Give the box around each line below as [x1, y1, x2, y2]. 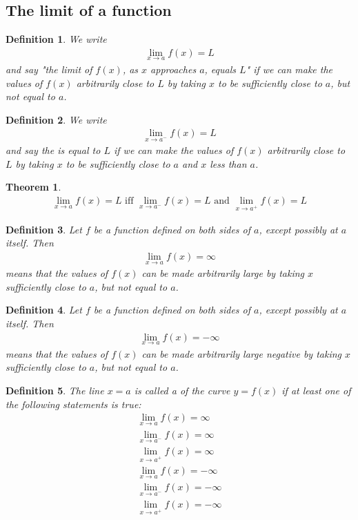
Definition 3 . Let [6, 222, 82, 236]
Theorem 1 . [6, 180, 61, 194]
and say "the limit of [6, 62, 92, 77]
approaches [150, 62, 197, 77]
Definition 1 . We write [6, 32, 107, 46]
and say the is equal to [6, 143, 101, 157]
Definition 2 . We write [6, 112, 107, 126]
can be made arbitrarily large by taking [141, 266, 305, 280]
